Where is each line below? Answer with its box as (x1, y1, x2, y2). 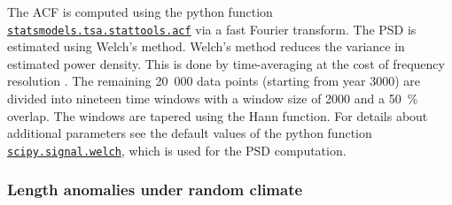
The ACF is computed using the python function (7, 3, 273, 20)
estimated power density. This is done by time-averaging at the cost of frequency (7, 54, 445, 72)
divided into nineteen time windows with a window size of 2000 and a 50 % (7, 89, 418, 108)
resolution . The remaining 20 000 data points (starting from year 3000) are (7, 72, 420, 90)
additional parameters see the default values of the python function (7, 124, 372, 142)
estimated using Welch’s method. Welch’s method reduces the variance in (7, 37, 405, 56)
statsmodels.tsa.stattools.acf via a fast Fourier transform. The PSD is (7, 19, 417, 38)
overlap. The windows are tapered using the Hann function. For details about (7, 106, 428, 125)
